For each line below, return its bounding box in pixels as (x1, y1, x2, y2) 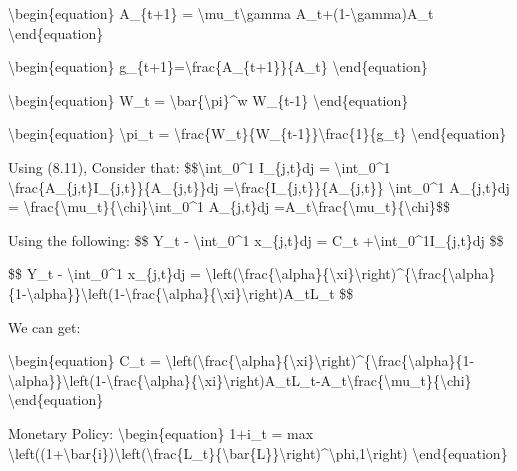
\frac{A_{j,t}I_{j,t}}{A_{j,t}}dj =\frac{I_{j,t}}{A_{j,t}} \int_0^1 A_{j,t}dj (8, 176, 510, 197)
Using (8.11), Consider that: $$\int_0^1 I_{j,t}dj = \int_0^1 (8, 156, 391, 177)
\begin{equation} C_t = (8, 350, 161, 371)
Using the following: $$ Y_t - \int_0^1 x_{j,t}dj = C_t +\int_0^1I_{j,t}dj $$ (8, 229, 504, 250)
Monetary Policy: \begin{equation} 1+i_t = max (8, 422, 314, 443)
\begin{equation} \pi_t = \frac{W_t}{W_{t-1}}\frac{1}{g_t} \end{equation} (8, 123, 507, 144)
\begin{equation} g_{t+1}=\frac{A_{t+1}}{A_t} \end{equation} (8, 56, 428, 77)
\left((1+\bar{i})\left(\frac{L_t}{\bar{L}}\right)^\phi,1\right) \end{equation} (8, 442, 508, 463)
